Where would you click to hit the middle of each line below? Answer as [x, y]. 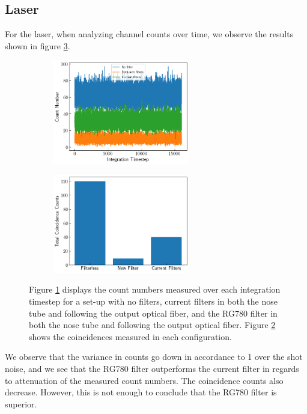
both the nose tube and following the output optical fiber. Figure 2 [152, 325]
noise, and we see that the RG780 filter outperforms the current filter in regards [152, 368]
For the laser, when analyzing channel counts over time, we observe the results [149, 34]
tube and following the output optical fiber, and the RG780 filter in [153, 313]
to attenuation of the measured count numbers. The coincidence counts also [144, 380]
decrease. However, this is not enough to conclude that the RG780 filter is [141, 392]
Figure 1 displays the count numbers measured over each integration [155, 289]
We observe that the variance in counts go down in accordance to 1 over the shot [154, 357]
